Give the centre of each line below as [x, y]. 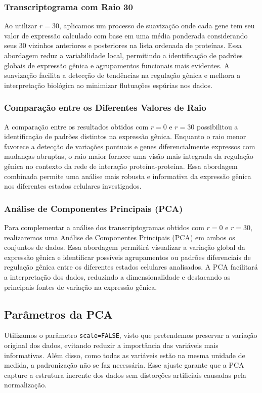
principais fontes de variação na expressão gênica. [81, 287]
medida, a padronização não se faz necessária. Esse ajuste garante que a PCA [124, 365]
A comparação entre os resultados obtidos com [76, 126]
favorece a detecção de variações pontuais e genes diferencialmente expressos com [130, 146]
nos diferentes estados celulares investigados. [73, 186]
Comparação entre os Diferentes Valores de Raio [105, 107]
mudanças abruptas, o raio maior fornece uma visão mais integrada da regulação [129, 156]
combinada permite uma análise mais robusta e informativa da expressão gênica [128, 176]
